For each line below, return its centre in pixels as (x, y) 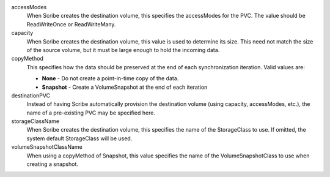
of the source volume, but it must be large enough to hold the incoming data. (123, 50)
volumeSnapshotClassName (47, 147)
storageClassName (35, 121)
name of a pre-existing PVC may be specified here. (91, 113)
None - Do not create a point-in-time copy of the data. (110, 78)
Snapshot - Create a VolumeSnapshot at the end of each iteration (125, 87)
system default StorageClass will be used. (79, 138)
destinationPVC (31, 96)
